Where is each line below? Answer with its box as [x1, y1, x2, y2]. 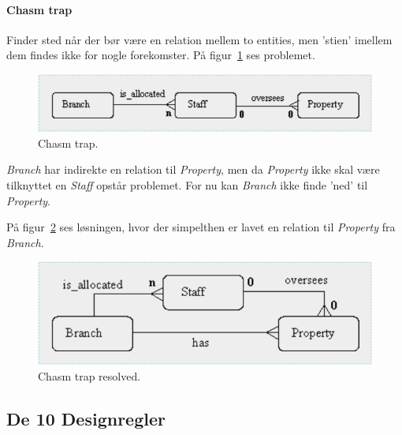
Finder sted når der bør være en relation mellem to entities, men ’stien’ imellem [6, 31, 393, 47]
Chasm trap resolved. [38, 367, 141, 384]
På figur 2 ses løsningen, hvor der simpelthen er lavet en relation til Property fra [6, 219, 396, 235]
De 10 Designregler [6, 406, 166, 430]
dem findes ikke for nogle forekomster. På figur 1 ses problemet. [6, 47, 315, 63]
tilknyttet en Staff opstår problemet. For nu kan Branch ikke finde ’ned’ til [6, 177, 368, 193]
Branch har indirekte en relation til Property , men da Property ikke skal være [6, 161, 380, 178]
